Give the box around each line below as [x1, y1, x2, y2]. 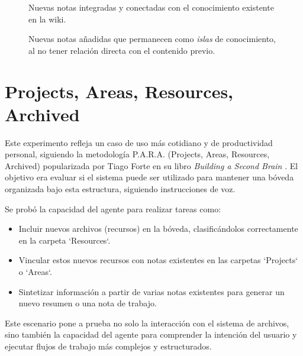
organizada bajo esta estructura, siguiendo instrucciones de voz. [5, 183, 236, 195]
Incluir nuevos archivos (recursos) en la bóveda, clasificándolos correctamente [18, 222, 298, 235]
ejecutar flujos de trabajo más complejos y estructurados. [5, 340, 212, 352]
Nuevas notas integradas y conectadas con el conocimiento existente [28, 1, 274, 13]
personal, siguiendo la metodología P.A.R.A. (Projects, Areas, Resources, [5, 148, 270, 160]
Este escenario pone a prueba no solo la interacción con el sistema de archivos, [5, 316, 289, 329]
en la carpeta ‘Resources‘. [18, 234, 111, 246]
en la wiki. [28, 12, 66, 25]
